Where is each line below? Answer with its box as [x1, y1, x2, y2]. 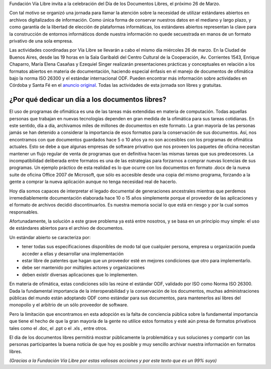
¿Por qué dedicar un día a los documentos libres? [9, 95, 167, 104]
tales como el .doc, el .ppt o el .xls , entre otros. [9, 325, 108, 331]
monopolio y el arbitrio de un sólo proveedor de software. [9, 302, 128, 308]
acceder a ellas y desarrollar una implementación [22, 251, 124, 257]
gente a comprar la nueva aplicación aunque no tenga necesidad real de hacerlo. [9, 178, 177, 185]
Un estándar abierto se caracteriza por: [9, 234, 91, 240]
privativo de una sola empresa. [9, 38, 73, 44]
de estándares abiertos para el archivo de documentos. [9, 225, 124, 231]
